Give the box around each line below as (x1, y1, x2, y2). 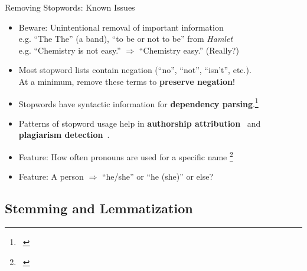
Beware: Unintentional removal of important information (18, 21, 224, 33)
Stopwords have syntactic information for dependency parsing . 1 (18, 95, 259, 110)
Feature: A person (18, 170, 84, 183)
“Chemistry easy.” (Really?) (139, 44, 239, 56)
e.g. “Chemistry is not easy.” (18, 44, 121, 56)
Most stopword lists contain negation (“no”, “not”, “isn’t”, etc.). (18, 64, 252, 76)
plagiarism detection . (18, 128, 110, 141)
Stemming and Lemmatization (5, 199, 193, 217)
